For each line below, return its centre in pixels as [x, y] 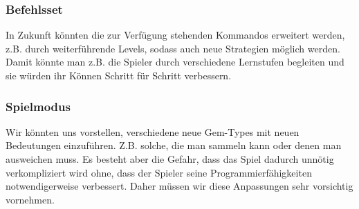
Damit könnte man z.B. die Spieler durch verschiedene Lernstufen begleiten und [175, 62]
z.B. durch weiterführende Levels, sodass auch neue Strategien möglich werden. [173, 48]
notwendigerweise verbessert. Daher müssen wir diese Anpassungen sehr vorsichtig [179, 186]
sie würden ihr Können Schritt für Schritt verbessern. [119, 75]
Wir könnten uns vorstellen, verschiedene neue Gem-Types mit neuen [153, 131]
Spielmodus [38, 106]
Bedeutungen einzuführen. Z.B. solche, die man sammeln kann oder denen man [174, 145]
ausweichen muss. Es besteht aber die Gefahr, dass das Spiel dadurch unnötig [170, 159]
